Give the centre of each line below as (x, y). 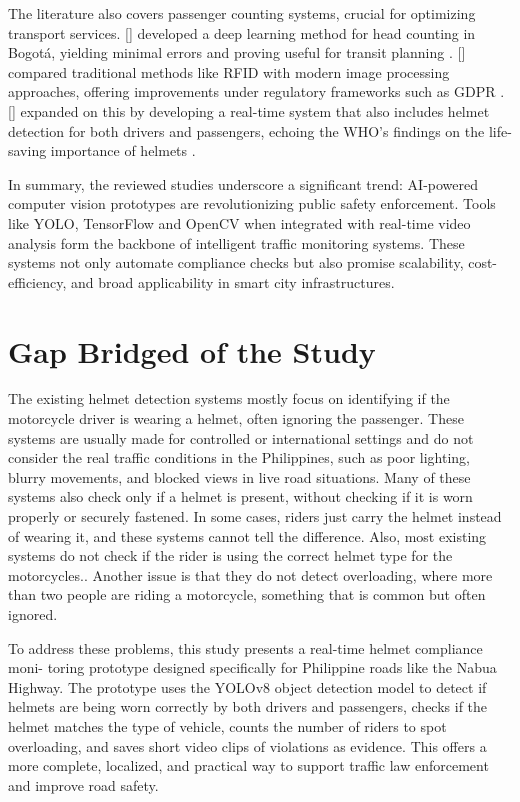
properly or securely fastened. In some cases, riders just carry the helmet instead (255, 516)
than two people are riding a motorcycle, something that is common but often (247, 594)
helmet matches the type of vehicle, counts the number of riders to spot (227, 725)
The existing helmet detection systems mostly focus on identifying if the (229, 398)
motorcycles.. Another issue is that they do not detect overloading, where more (250, 574)
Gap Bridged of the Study (192, 350)
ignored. (33, 613)
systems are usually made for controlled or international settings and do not (241, 437)
